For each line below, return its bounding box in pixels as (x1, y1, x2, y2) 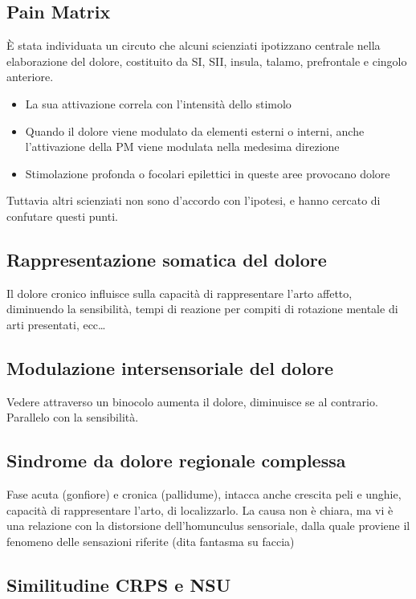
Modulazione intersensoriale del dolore (6, 355, 334, 380)
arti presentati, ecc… (6, 316, 106, 332)
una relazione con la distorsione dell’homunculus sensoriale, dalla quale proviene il (6, 517, 410, 534)
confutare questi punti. (6, 207, 118, 224)
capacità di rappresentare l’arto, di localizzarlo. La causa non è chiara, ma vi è (6, 501, 394, 518)
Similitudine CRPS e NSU (6, 572, 231, 597)
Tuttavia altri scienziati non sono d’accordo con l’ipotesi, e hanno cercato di (6, 192, 381, 209)
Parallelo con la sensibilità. (6, 409, 139, 426)
